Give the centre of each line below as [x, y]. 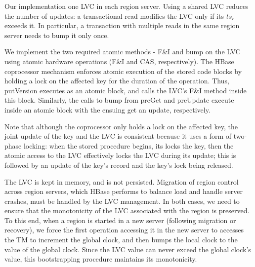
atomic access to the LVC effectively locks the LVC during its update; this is [120, 155]
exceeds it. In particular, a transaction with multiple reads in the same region [122, 25]
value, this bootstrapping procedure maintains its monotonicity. [101, 259]
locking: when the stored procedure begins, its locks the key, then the [128, 145]
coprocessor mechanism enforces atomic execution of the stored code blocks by [123, 71]
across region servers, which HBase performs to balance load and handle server [124, 191]
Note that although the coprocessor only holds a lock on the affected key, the [121, 126]
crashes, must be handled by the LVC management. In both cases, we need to [122, 201]
